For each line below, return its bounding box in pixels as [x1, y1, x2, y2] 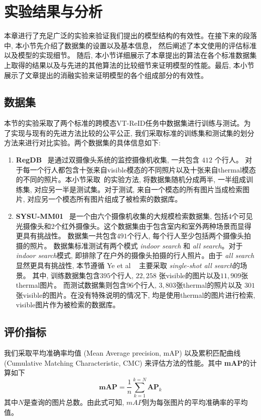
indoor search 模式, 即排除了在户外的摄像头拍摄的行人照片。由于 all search [16, 250, 254, 261]
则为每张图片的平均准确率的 [142, 397, 234, 407]
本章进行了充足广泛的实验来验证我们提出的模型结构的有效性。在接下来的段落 [4, 30, 257, 41]
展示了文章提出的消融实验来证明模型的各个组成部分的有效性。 [4, 69, 208, 80]
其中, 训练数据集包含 [32, 270, 100, 280]
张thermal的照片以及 [176, 280, 242, 290]
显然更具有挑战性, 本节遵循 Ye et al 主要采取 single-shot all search [16, 260, 233, 271]
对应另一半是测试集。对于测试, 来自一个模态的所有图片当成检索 [34, 184, 242, 194]
